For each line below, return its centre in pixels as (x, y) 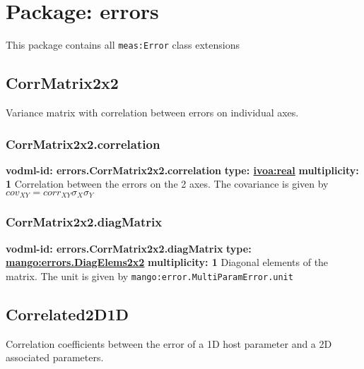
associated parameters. (55, 357)
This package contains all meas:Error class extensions (123, 45)
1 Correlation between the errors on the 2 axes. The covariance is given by (167, 184)
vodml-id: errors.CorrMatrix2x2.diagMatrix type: (129, 248)
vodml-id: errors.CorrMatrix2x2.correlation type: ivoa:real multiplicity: (182, 170)
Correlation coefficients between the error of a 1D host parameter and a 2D (169, 343)
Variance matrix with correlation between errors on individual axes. (152, 112)
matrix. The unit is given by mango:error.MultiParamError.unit (149, 276)
